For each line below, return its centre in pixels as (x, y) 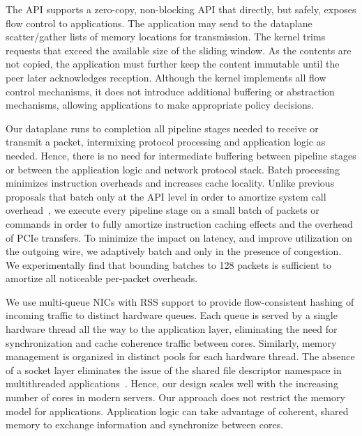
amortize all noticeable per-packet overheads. (102, 278)
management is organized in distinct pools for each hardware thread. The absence (180, 356)
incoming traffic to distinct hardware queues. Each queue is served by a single (172, 315)
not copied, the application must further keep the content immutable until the (173, 64)
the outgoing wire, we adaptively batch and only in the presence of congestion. (174, 251)
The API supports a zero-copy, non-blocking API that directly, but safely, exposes (181, 9)
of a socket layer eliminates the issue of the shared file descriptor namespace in (174, 369)
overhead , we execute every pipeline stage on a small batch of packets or (163, 210)
